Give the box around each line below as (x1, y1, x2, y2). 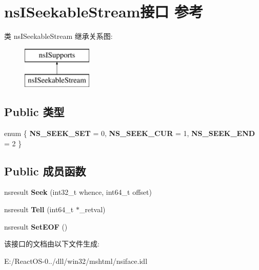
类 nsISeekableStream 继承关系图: (4, 31, 113, 41)
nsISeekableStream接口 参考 (4, 1, 204, 22)
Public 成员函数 (4, 163, 86, 178)
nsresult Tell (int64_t (4, 204, 74, 215)
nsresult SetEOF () (4, 221, 68, 232)
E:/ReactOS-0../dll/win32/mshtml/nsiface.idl (4, 255, 148, 266)
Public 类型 (4, 104, 65, 120)
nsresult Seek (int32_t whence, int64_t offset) (4, 187, 152, 197)
